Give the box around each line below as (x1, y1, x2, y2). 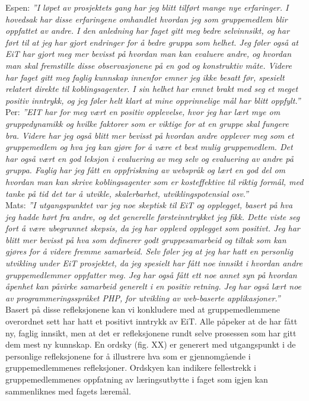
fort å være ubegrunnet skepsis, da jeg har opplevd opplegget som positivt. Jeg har (5, 222, 300, 234)
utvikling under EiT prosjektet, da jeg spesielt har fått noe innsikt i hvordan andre (5, 257, 302, 269)
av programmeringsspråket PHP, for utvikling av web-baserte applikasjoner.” (5, 291, 281, 304)
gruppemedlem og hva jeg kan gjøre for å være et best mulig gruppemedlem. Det (5, 141, 293, 153)
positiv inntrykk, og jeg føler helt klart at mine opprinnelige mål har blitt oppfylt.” (5, 94, 301, 106)
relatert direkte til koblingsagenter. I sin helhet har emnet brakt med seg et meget (5, 82, 298, 95)
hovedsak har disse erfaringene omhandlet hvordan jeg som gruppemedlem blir (5, 12, 288, 25)
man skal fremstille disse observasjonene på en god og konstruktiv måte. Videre (5, 59, 292, 71)
